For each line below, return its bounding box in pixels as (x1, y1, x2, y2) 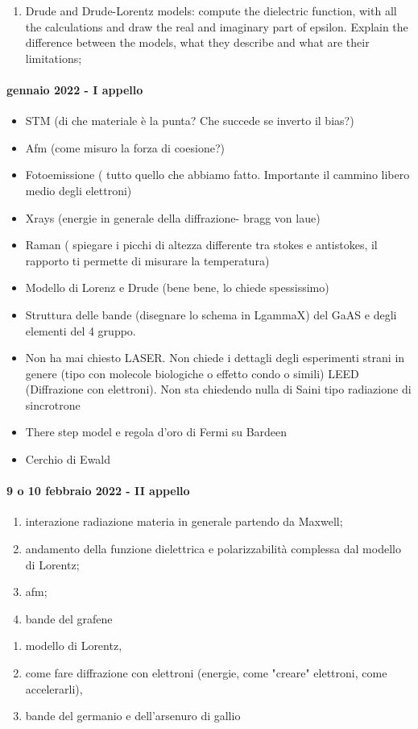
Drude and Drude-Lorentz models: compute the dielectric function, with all (25, 2, 397, 19)
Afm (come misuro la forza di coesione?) (25, 139, 225, 156)
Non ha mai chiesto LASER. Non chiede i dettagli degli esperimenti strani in (25, 349, 405, 366)
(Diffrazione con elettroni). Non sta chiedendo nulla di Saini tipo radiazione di (25, 381, 412, 398)
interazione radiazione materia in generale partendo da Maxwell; (25, 513, 343, 530)
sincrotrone (25, 396, 81, 413)
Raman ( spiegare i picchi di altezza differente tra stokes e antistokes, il (25, 236, 378, 253)
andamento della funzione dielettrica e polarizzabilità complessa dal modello (25, 540, 401, 557)
